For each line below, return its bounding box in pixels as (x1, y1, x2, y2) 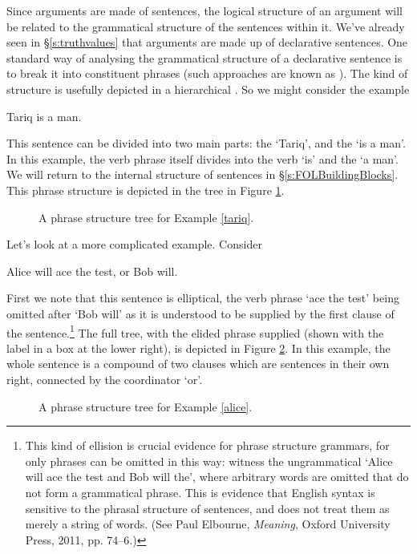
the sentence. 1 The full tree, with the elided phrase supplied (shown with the (6, 321, 384, 341)
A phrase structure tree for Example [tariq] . (38, 208, 254, 225)
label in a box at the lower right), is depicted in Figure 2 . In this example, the (6, 339, 391, 356)
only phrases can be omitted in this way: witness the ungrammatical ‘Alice (25, 452, 393, 469)
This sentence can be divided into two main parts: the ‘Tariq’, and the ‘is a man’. (6, 135, 406, 152)
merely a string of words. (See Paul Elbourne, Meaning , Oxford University (25, 516, 391, 532)
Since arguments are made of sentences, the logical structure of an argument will (6, 2, 403, 18)
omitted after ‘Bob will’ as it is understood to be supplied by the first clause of (6, 305, 395, 321)
